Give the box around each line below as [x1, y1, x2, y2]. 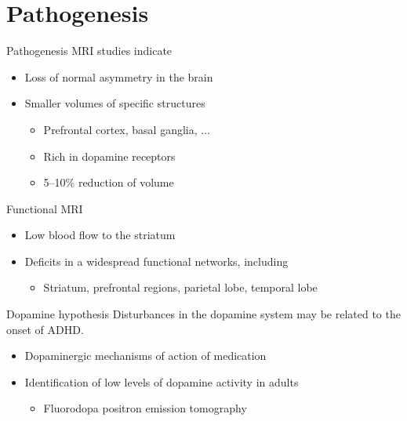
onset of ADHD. [6, 321, 84, 337]
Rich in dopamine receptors [43, 147, 176, 164]
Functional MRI [6, 200, 83, 216]
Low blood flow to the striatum [24, 227, 176, 243]
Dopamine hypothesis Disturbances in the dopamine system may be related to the [6, 306, 401, 322]
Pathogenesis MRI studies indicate [6, 42, 173, 59]
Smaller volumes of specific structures [24, 95, 205, 111]
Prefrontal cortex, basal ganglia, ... [43, 121, 210, 137]
